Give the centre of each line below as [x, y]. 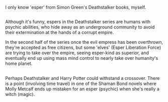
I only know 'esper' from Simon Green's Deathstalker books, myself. [76, 7]
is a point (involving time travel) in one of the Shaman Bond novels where [81, 83]
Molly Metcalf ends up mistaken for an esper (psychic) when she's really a [82, 89]
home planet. [19, 64]
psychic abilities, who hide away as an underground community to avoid [80, 27]
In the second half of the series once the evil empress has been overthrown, [84, 42]
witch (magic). [20, 94]
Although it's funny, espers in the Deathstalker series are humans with [78, 22]
